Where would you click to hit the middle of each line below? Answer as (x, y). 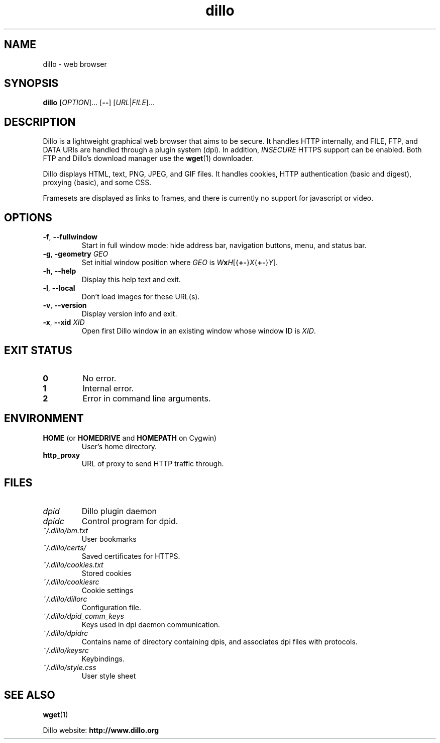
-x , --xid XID (64, 322)
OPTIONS (28, 217)
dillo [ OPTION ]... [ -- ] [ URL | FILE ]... (99, 103)
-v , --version (65, 305)
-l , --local (59, 288)
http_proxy (62, 455)
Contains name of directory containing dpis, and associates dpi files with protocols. (219, 641)
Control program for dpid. (130, 521)
